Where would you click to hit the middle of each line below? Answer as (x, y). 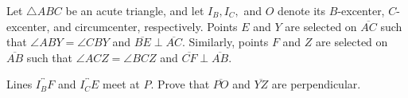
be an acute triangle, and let (135, 10)
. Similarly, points (225, 42)
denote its (302, 10)
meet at (121, 84)
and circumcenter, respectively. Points (146, 26)
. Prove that (180, 84)
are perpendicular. (316, 84)
